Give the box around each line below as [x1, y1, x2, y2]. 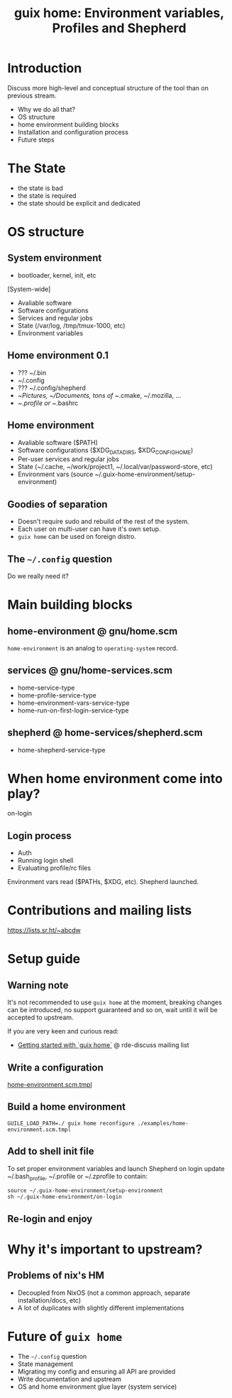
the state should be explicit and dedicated [17, 199, 140, 207]
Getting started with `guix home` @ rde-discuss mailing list [17, 1041, 189, 1049]
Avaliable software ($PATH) [17, 438, 98, 446]
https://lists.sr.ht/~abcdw [7, 926, 82, 935]
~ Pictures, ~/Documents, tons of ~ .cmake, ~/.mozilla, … [17, 391, 182, 399]
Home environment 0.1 [7, 349, 109, 362]
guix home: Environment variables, [13, 5, 225, 21]
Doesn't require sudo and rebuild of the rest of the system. [17, 517, 189, 526]
